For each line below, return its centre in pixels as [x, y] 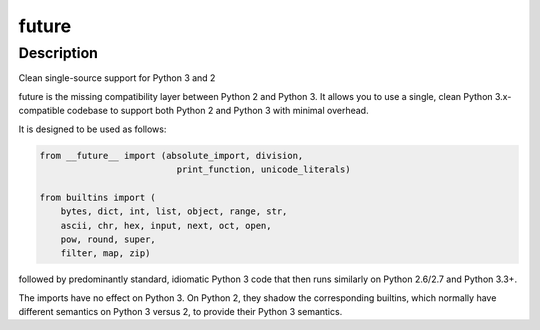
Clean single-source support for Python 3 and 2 [117, 78]
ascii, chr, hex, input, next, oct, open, [166, 225]
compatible [41, 111]
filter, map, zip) [105, 253]
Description [58, 53]
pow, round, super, [108, 239]
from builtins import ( [98, 197]
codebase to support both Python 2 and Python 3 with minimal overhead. [217, 111]
